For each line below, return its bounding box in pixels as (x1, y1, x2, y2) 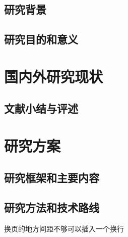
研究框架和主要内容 (4, 170, 99, 185)
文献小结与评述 (4, 101, 78, 116)
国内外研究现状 (4, 66, 103, 86)
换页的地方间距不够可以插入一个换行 (4, 223, 124, 234)
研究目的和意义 (4, 31, 78, 47)
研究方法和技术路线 (4, 200, 99, 215)
